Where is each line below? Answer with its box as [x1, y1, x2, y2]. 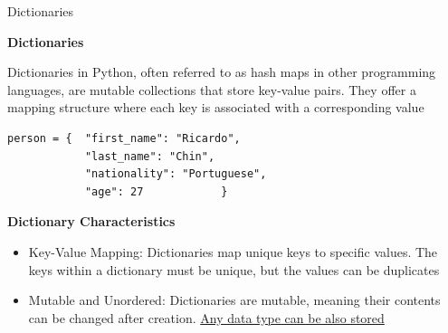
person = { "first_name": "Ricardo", [7, 131, 241, 145]
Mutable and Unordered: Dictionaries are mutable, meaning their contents [28, 290, 441, 309]
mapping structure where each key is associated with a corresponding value [7, 98, 424, 117]
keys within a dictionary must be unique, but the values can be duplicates [28, 260, 440, 279]
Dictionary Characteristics [7, 212, 176, 231]
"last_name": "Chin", [84, 149, 215, 163]
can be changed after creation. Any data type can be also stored [28, 308, 385, 327]
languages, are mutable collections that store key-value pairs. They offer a [7, 80, 416, 99]
